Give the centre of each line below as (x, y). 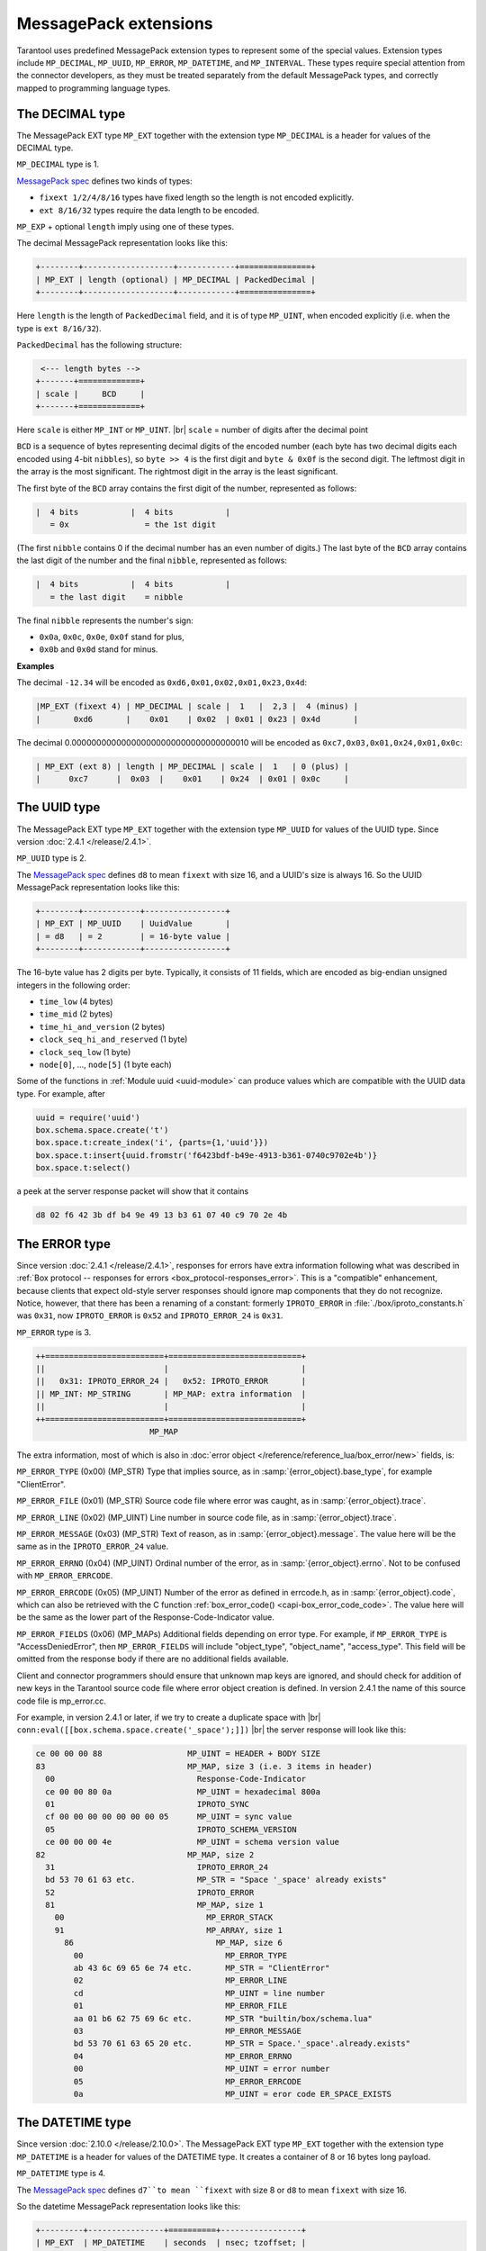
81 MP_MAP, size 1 (155, 1905)
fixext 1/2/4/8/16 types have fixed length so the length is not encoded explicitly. (197, 197)
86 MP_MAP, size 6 (173, 1943)
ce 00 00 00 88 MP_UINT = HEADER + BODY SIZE (178, 1754)
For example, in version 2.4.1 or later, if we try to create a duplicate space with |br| (169, 1718)
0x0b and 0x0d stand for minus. (99, 649)
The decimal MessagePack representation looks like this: (122, 243)
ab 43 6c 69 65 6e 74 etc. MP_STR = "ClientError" (202, 1968)
